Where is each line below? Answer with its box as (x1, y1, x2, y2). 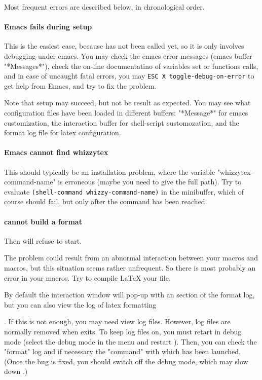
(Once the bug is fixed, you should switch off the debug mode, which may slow (4, 356, 248, 366)
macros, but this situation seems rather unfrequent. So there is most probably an (4, 262, 256, 273)
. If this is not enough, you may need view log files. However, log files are (4, 316, 231, 327)
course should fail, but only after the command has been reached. (4, 196, 207, 207)
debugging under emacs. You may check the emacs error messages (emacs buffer (4, 50, 252, 61)
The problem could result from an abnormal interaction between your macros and (4, 252, 258, 263)
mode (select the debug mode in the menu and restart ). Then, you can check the (4, 336, 257, 347)
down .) (4, 366, 28, 376)
